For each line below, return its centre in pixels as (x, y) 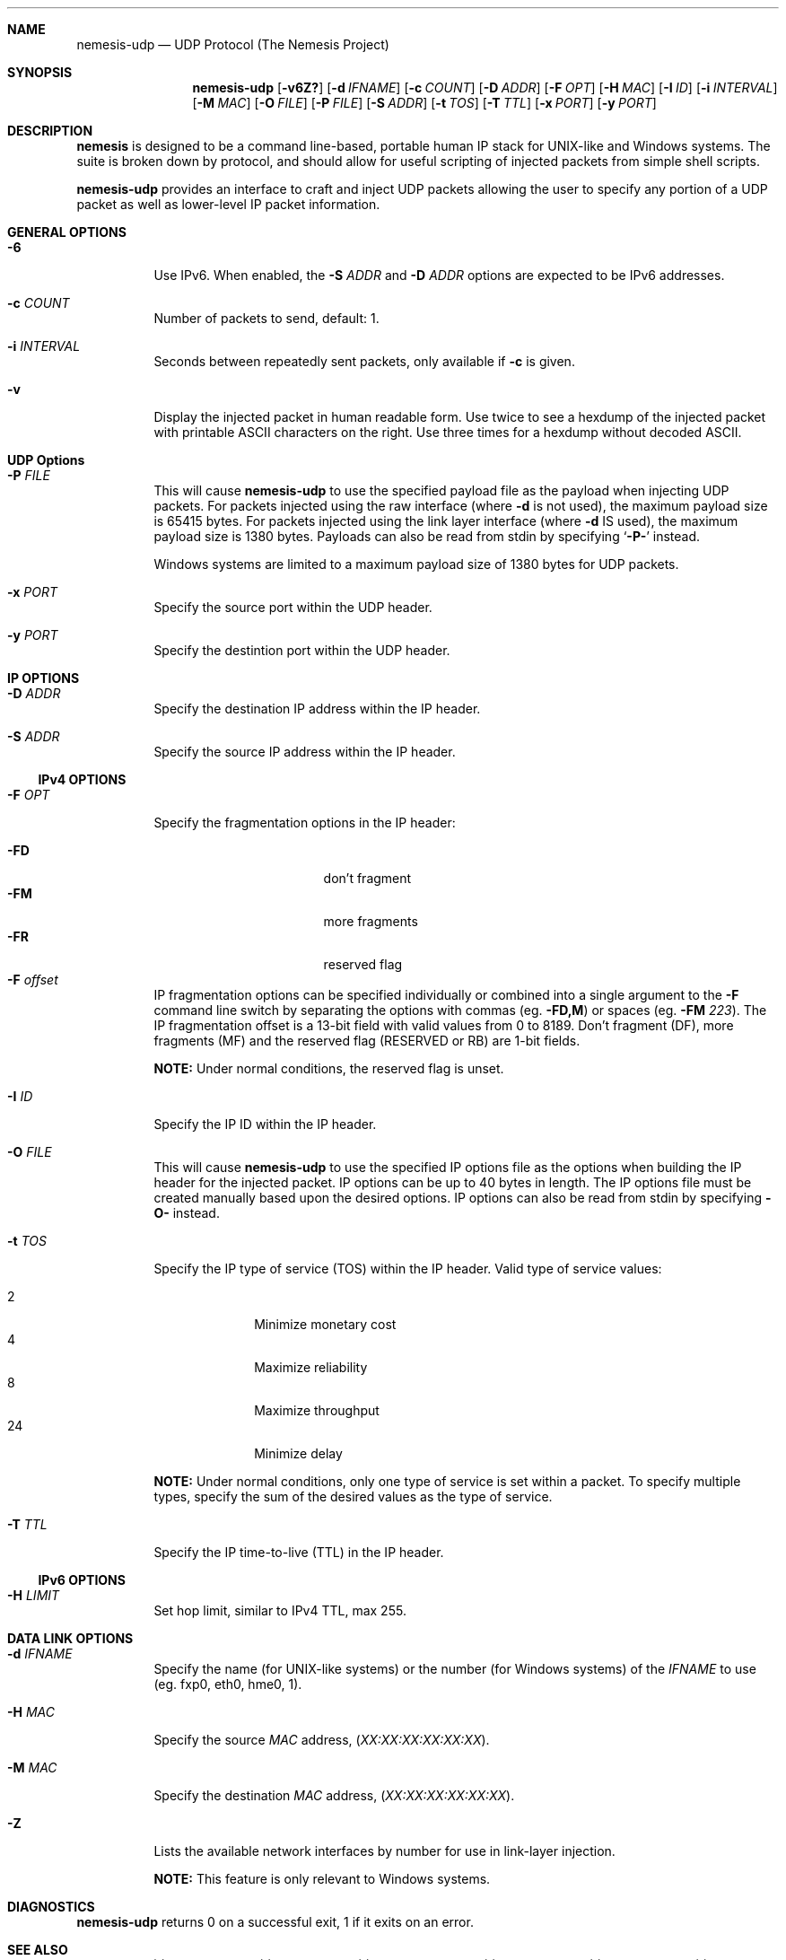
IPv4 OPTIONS (82, 779)
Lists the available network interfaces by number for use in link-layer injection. (384, 1851)
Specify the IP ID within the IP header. (265, 1124)
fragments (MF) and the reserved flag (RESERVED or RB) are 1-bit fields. (367, 1041)
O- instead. (187, 1213)
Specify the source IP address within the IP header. (305, 752)
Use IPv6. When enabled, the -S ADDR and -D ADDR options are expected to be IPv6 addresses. (439, 275)
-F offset (33, 980)
